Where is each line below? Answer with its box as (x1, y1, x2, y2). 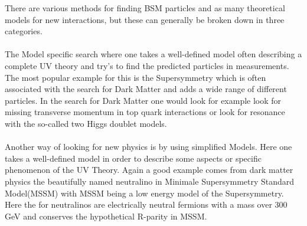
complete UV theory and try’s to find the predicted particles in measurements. (5, 59, 289, 71)
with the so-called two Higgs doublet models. (5, 117, 167, 129)
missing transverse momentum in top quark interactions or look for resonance (5, 106, 285, 118)
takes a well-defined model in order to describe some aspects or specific (5, 152, 262, 164)
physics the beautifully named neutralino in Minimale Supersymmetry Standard (5, 175, 295, 187)
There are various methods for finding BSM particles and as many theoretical (5, 2, 285, 14)
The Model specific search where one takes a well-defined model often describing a (5, 48, 302, 60)
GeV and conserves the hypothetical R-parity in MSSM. (5, 209, 207, 222)
